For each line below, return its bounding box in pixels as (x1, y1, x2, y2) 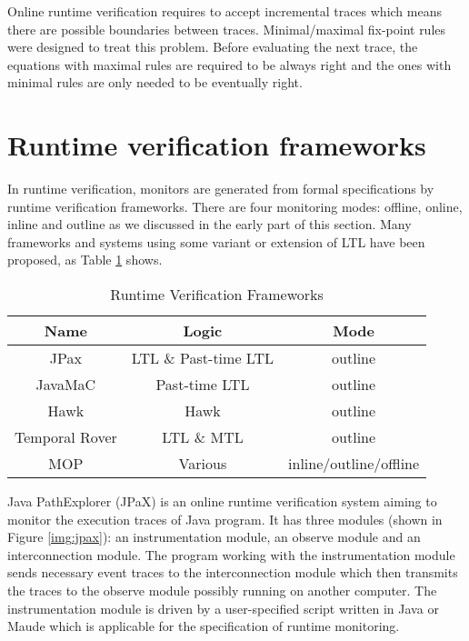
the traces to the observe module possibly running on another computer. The (7, 581, 437, 600)
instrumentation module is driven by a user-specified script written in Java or (7, 598, 439, 617)
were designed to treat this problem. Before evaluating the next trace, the (7, 37, 418, 56)
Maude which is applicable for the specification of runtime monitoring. (7, 616, 400, 636)
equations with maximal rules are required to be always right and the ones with (7, 55, 452, 74)
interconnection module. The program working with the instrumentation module (7, 545, 455, 564)
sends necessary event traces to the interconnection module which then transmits (7, 563, 458, 582)
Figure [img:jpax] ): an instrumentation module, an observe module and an (7, 527, 421, 546)
